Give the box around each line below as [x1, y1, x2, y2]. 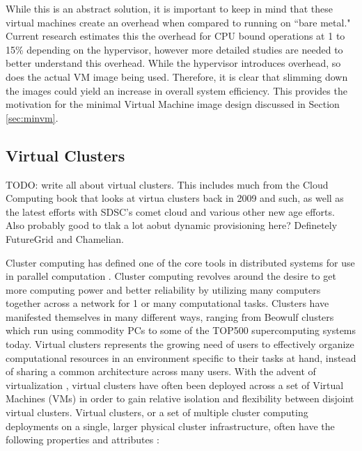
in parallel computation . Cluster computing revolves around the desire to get [6, 269, 336, 283]
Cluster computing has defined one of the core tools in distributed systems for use [6, 255, 355, 269]
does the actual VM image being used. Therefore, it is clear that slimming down [6, 69, 348, 84]
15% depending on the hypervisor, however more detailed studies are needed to [6, 42, 343, 56]
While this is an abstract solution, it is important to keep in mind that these [6, 1, 333, 15]
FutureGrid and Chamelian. [6, 231, 124, 246]
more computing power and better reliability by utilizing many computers [6, 282, 321, 296]
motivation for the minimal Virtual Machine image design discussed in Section [6, 97, 340, 111]
